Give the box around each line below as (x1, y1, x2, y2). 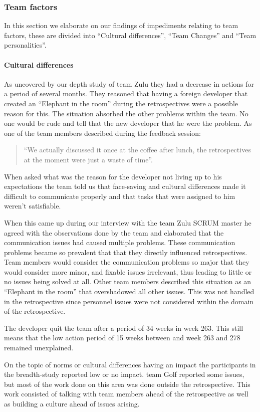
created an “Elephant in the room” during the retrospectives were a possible (4, 98, 238, 108)
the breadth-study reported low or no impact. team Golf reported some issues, (4, 369, 244, 379)
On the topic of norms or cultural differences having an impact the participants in (4, 359, 256, 369)
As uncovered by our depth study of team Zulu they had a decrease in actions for (4, 78, 254, 89)
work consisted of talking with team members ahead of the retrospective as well (4, 388, 248, 399)
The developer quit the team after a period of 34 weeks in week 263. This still (4, 322, 243, 333)
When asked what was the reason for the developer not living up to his (4, 171, 222, 181)
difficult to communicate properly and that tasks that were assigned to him (4, 190, 235, 201)
